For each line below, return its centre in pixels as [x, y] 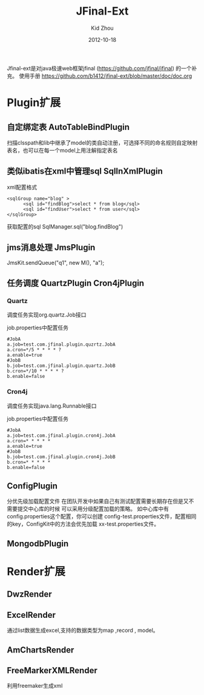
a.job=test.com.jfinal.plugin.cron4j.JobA [61, 436]
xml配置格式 [22, 187]
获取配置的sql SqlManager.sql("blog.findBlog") [65, 227]
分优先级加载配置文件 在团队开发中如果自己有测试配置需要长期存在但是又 [98, 501]
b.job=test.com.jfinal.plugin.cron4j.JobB [61, 457]
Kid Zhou [102, 28]
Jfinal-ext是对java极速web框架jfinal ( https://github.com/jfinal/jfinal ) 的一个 [100, 68]
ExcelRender [31, 615]
